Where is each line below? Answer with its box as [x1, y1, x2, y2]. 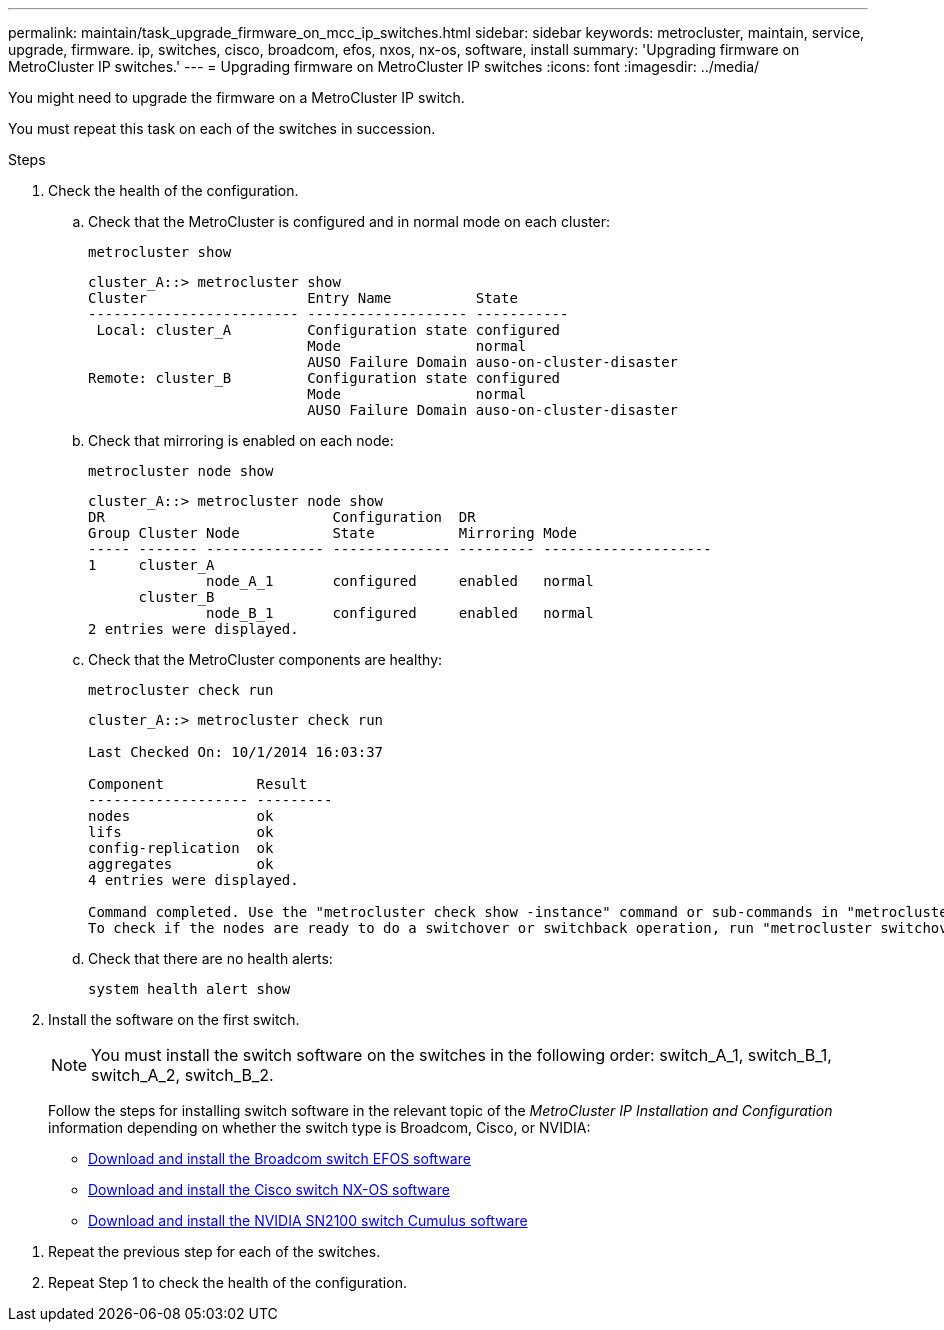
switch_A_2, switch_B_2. [91, 1065, 274, 1085]
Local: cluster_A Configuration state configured [96, 322, 561, 338]
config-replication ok [88, 840, 274, 856]
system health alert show [88, 981, 291, 997]
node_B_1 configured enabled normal [206, 605, 594, 621]
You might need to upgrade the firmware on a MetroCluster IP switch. [8, 89, 465, 106]
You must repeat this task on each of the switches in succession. [8, 120, 436, 137]
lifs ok [88, 824, 274, 840]
